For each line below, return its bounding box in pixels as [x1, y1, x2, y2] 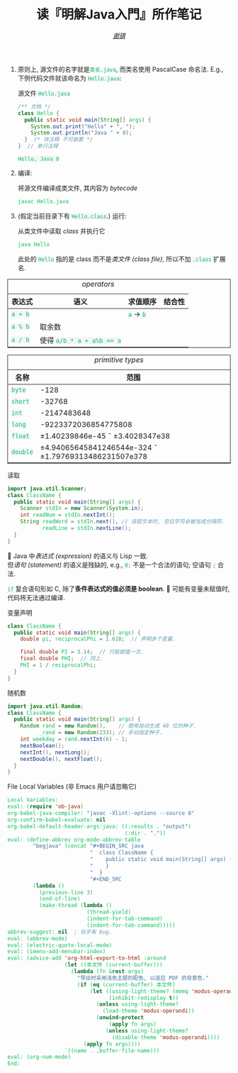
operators [81, 279, 115, 289]
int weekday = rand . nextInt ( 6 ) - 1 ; [20, 735, 129, 743]
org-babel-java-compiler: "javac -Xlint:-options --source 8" [7, 810, 195, 817]
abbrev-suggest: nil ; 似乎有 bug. [7, 928, 113, 935]
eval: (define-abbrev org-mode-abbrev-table [7, 836, 141, 843]
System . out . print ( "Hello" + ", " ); [30, 123, 136, 130]
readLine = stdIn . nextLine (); [42, 525, 132, 532]
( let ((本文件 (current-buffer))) [64, 962, 163, 969]
